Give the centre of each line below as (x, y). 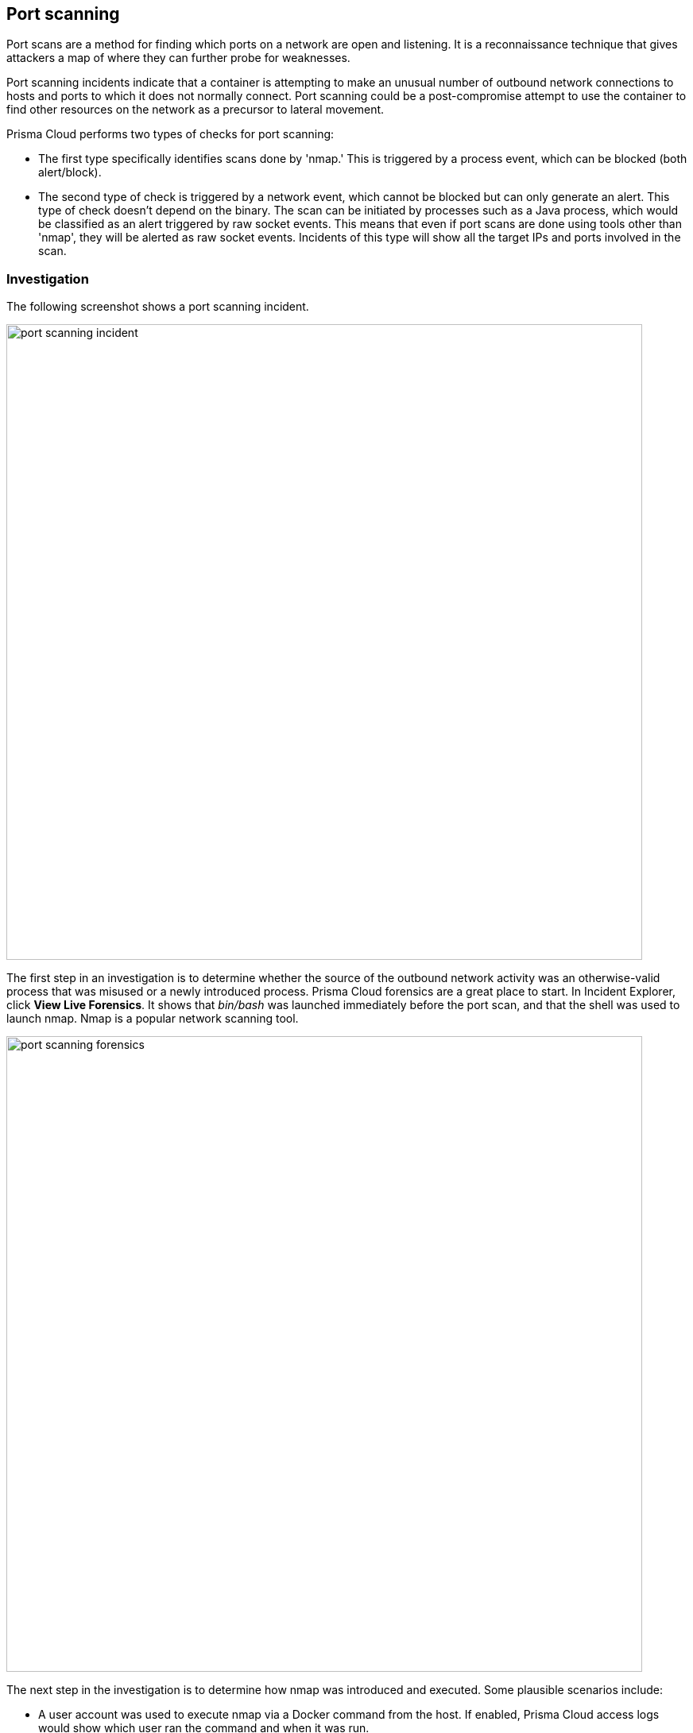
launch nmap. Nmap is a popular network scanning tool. (153, 1019)
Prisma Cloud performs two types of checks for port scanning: (170, 134)
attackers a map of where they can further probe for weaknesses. (178, 58)
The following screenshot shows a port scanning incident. (158, 307)
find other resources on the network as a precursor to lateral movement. (196, 110)
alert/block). (70, 172)
